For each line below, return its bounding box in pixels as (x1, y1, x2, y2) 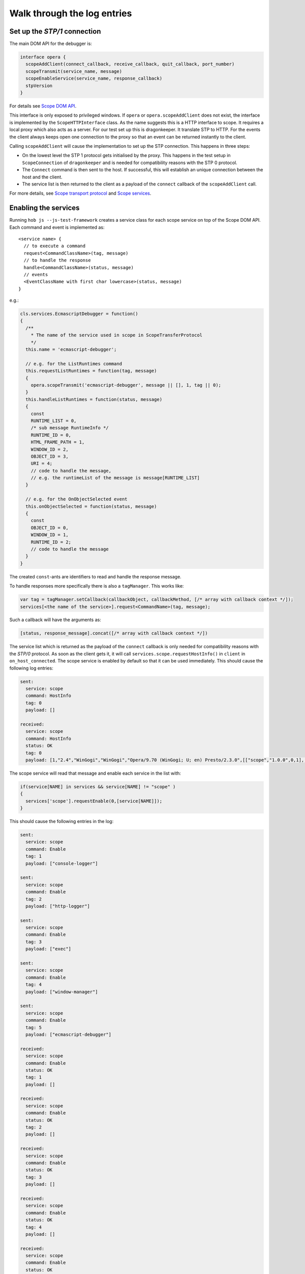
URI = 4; (30, 461, 53, 466)
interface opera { (20, 54, 66, 60)
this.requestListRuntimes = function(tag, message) (25, 368, 157, 374)
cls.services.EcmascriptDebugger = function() (20, 311, 138, 317)
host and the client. (22, 174, 63, 180)
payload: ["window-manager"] (25, 989, 99, 995)
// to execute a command (23, 243, 86, 249)
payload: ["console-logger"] (25, 860, 99, 866)
